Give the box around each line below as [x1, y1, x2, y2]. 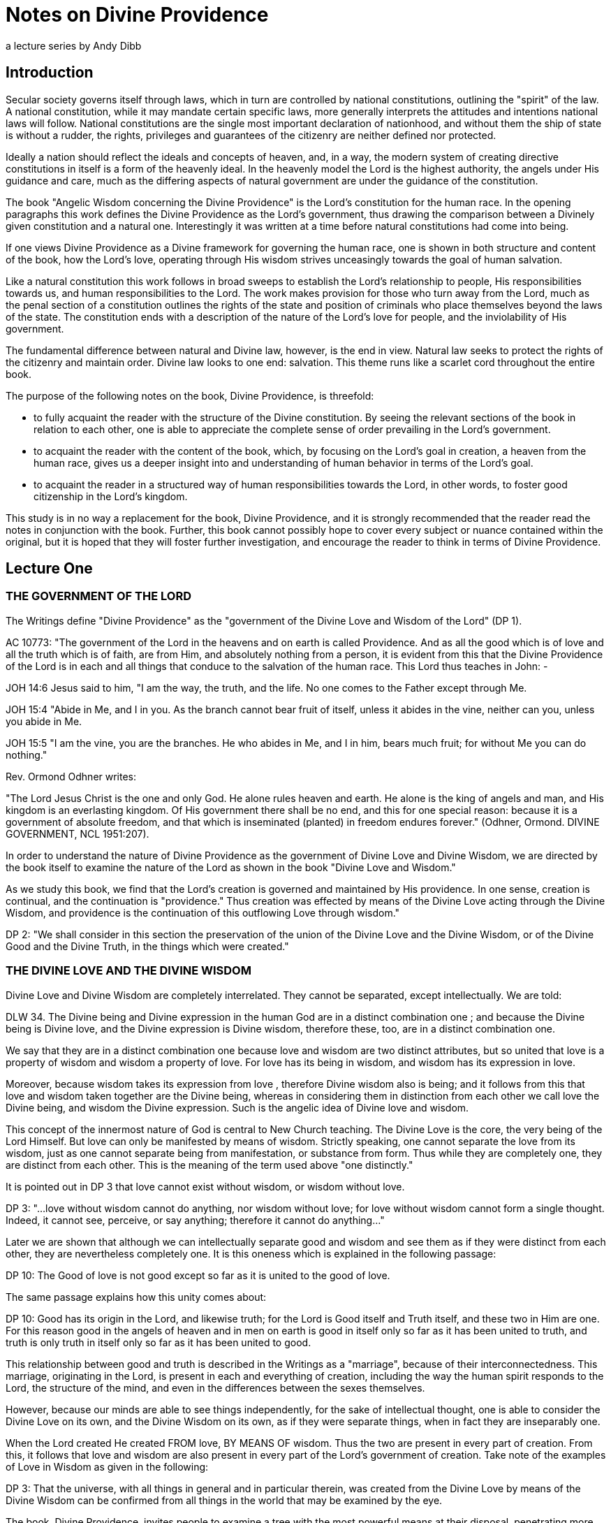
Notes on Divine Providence [6, 3, 269, 27]
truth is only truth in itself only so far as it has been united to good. [6, 1336, 311, 1348]
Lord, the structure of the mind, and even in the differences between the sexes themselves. [6, 1381, 425, 1394]
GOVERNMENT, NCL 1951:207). [6, 827, 149, 840]
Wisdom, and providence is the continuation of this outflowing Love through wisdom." [6, 906, 400, 919]
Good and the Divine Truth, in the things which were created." [6, 940, 289, 952]
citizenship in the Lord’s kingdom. [34, 490, 188, 502]
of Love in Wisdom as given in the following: [6, 1460, 209, 1473]
